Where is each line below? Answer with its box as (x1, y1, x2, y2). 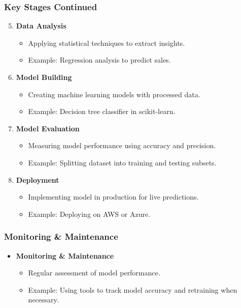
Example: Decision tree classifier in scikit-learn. (28, 106, 176, 117)
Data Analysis (16, 20, 66, 31)
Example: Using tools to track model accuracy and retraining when (28, 284, 237, 295)
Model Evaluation (16, 123, 80, 133)
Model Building (16, 72, 72, 82)
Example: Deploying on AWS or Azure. (28, 208, 151, 219)
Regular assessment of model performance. (28, 267, 160, 278)
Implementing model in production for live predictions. (28, 191, 199, 202)
